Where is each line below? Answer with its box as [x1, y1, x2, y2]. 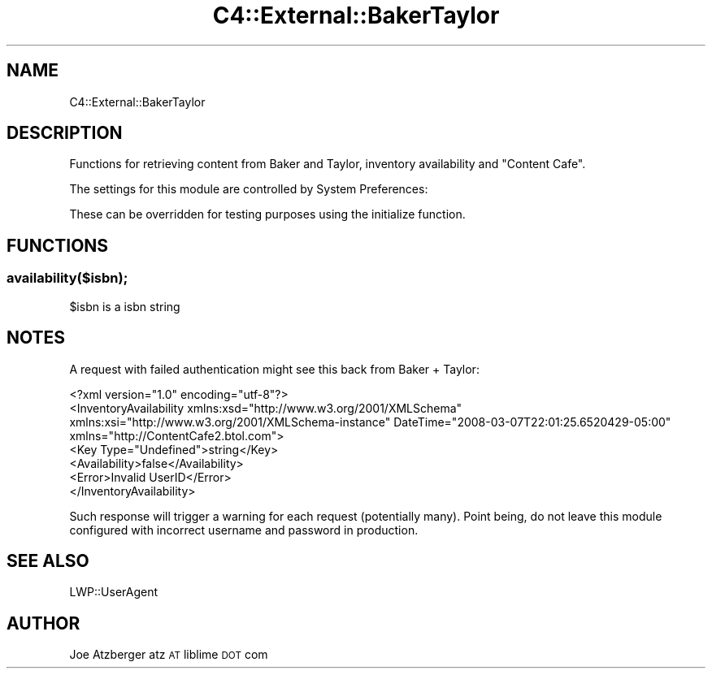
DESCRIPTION [7, 123, 123, 144]
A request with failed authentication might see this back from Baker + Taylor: [69, 361, 480, 376]
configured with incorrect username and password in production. [69, 522, 419, 537]
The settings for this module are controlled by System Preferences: [69, 182, 428, 197]
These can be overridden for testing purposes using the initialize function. [69, 207, 466, 222]
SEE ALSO [7, 550, 89, 571]
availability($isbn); [7, 270, 128, 287]
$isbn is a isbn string [69, 299, 180, 314]
